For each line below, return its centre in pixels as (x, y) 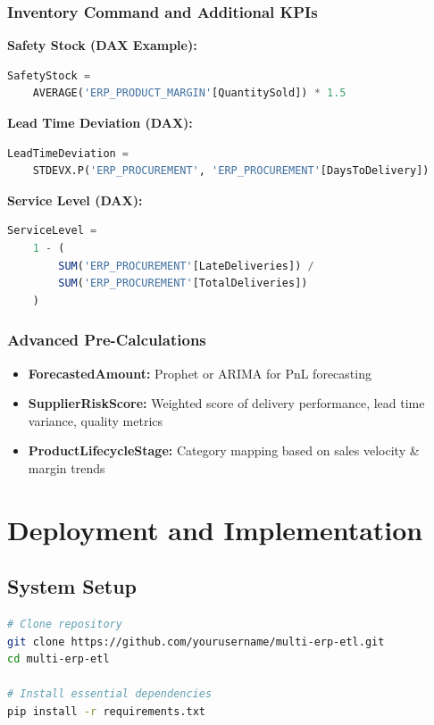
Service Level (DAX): (75, 200)
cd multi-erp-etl (58, 659)
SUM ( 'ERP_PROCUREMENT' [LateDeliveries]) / (186, 266)
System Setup (72, 586)
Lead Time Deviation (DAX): (100, 122)
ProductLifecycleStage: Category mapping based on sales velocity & (224, 450)
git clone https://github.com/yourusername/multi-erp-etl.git (196, 642)
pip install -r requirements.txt (106, 712)
